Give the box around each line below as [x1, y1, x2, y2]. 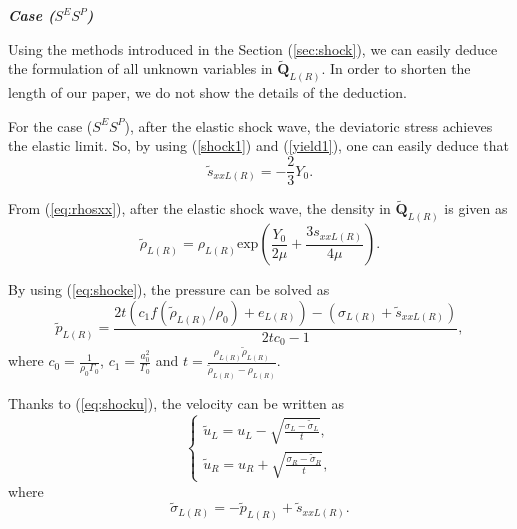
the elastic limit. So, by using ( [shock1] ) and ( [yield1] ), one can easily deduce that [8, 135, 509, 156]
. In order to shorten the [321, 58, 471, 79]
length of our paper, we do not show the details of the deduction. [8, 82, 407, 103]
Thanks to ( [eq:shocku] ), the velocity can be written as [8, 393, 344, 414]
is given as [444, 198, 508, 219]
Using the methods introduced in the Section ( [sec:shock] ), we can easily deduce [8, 38, 498, 59]
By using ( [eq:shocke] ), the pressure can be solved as [8, 279, 330, 300]
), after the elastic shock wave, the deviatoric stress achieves [124, 115, 493, 136]
